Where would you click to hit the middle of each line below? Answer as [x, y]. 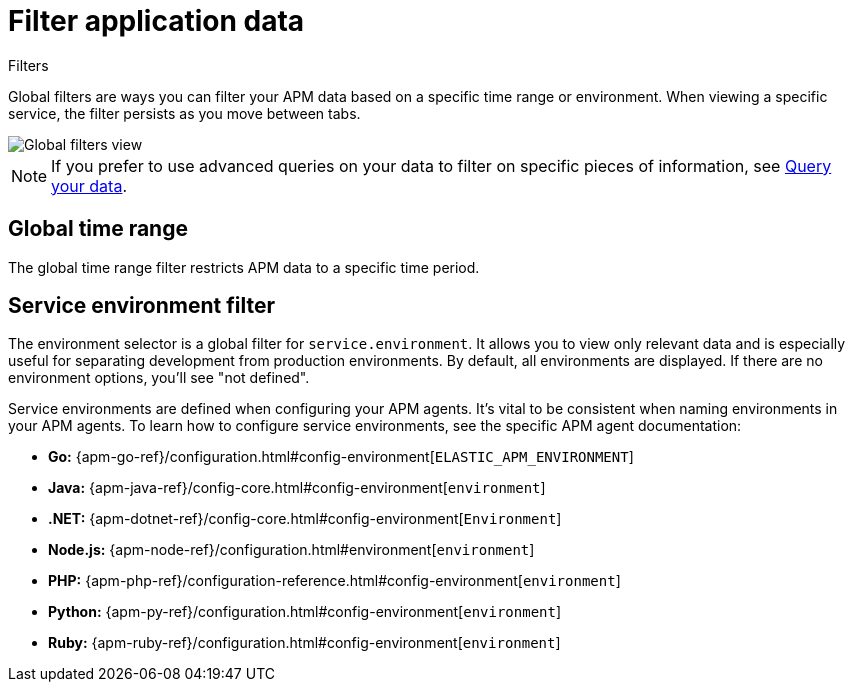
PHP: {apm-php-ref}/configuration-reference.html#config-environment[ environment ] [334, 581]
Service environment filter [141, 306]
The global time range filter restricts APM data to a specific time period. [244, 267]
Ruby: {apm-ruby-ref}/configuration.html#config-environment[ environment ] [304, 643]
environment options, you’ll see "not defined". [159, 378]
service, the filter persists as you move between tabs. [184, 113]
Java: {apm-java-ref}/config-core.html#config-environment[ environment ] [297, 488]
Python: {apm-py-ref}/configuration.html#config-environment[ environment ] [305, 612]
